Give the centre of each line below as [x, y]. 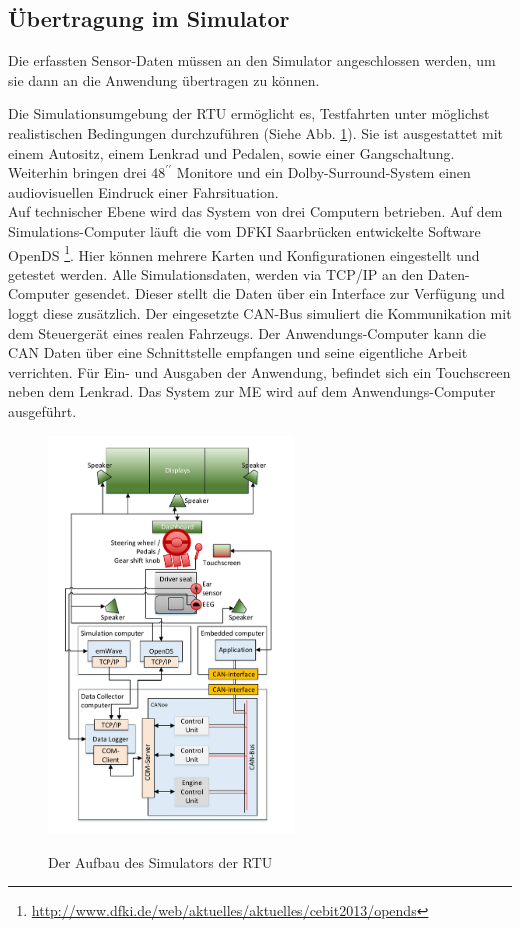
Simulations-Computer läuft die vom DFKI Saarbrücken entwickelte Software [244, 230]
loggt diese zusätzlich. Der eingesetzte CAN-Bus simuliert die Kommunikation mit [260, 312]
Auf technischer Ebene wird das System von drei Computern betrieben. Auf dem [255, 211]
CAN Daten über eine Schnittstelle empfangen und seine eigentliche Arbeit [238, 352]
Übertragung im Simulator [149, 18]
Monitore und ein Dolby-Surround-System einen [323, 172]
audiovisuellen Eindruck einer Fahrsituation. [143, 191]
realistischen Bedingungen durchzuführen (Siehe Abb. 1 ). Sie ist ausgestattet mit [255, 132]
